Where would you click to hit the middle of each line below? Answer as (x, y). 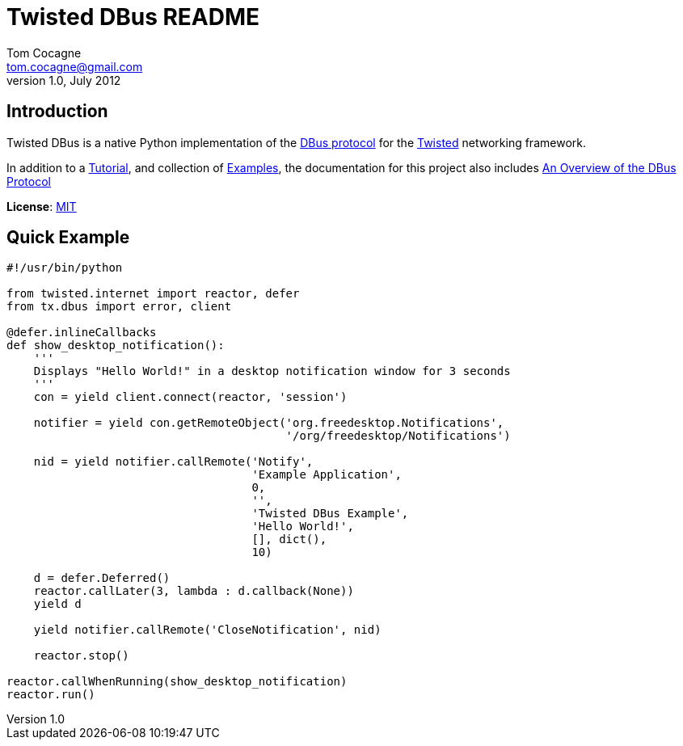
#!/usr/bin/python (65, 268)
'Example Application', (327, 475)
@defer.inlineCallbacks (82, 333)
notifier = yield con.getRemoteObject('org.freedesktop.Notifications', (269, 423)
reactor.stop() (81, 656)
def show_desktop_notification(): (116, 346)
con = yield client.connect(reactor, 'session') (190, 397)
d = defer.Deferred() (102, 578)
